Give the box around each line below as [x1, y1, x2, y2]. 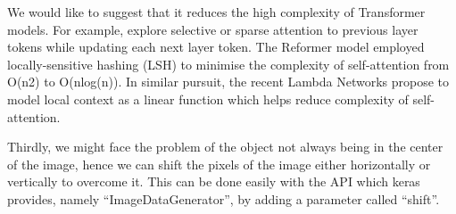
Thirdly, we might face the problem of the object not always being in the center [7, 137, 444, 156]
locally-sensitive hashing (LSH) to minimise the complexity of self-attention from [7, 54, 450, 73]
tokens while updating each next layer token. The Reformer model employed [7, 37, 425, 56]
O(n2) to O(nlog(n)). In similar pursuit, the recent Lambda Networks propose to [7, 72, 449, 91]
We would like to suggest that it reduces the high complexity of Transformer [7, 3, 426, 21]
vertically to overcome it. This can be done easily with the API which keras [7, 172, 420, 191]
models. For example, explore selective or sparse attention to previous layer [7, 20, 419, 38]
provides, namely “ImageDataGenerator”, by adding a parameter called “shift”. [7, 189, 440, 208]
